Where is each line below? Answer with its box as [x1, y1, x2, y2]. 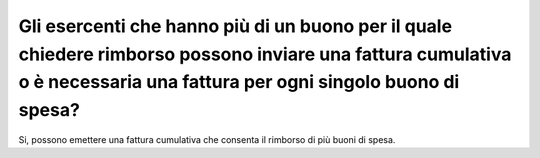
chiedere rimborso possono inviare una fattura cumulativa [18, 43, 512, 65]
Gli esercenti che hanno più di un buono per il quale [18, 15, 453, 37]
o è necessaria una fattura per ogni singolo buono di [18, 71, 460, 94]
